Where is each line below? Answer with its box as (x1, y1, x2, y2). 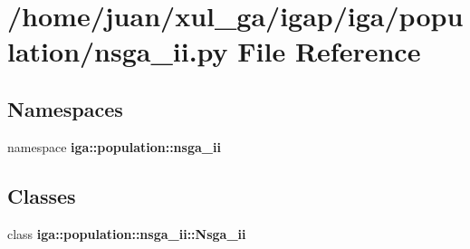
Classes (7, 181, 76, 209)
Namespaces (7, 94, 123, 122)
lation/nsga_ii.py (7, 33, 228, 70)
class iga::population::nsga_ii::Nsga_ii (7, 224, 246, 243)
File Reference (237, 33, 421, 70)
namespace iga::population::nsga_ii (7, 137, 221, 156)
